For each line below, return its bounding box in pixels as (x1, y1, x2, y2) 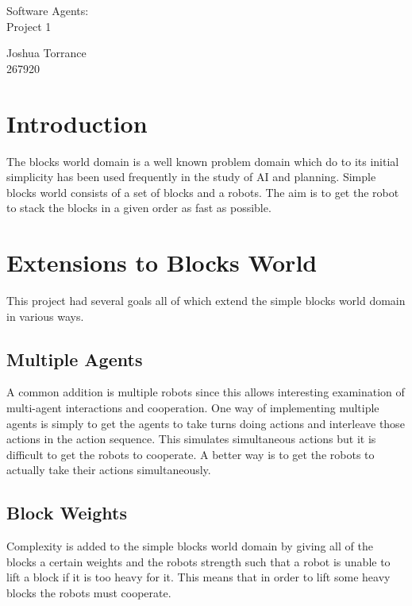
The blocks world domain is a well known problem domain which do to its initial (6, 152, 399, 169)
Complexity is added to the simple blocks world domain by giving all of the (6, 538, 373, 554)
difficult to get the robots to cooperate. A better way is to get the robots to (6, 446, 375, 462)
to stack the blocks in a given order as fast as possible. (6, 199, 271, 216)
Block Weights (6, 500, 127, 525)
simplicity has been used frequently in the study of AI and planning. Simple (6, 168, 376, 185)
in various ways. (6, 307, 84, 324)
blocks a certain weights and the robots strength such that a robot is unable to (6, 553, 391, 569)
